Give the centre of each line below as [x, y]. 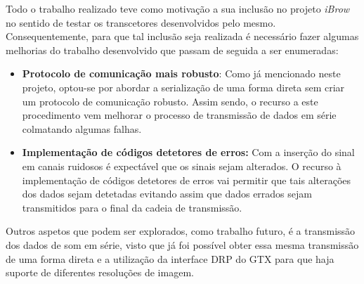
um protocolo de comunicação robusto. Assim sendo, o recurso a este [170, 101]
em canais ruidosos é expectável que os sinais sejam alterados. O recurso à [182, 166]
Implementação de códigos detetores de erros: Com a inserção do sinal [188, 152]
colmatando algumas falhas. [82, 128]
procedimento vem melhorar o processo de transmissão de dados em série [179, 115]
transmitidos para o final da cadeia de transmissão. [132, 207]
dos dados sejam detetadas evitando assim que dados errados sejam [167, 194]
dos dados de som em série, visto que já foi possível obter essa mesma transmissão [182, 244]
